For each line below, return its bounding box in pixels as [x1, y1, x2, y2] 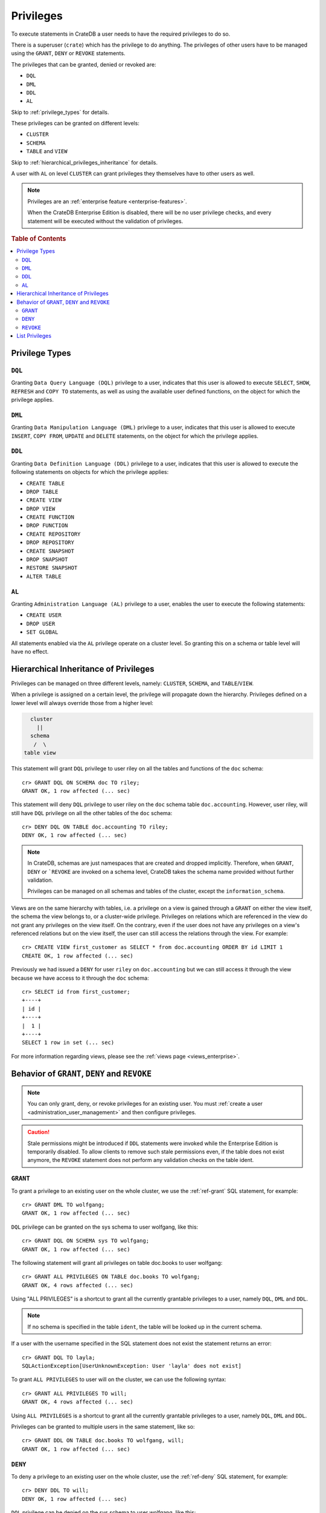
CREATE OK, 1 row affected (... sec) [22, 952, 134, 959]
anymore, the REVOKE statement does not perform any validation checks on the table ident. [27, 1157, 254, 1164]
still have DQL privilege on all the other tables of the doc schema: [11, 809, 173, 816]
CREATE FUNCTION [26, 514, 75, 520]
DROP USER [26, 620, 56, 627]
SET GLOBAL [26, 629, 59, 635]
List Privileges [16, 332, 51, 340]
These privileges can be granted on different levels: [11, 120, 140, 127]
